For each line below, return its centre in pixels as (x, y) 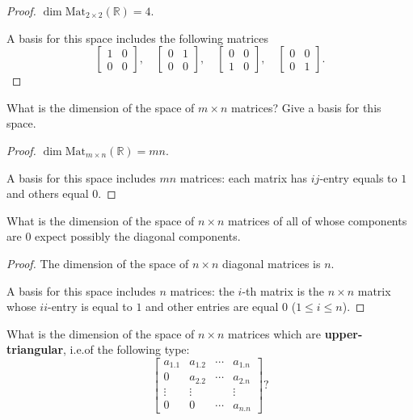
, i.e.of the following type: (126, 349)
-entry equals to (358, 177)
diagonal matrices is (271, 263)
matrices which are (274, 333)
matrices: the (202, 290)
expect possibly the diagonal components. (138, 236)
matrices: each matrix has (244, 177)
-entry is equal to (90, 307)
